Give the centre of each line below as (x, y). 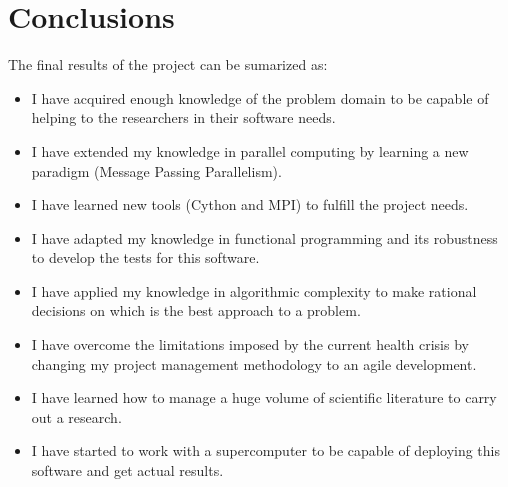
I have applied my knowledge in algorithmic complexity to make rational (254, 290)
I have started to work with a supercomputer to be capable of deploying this (266, 450)
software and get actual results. (127, 470)
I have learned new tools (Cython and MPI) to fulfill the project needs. (250, 204)
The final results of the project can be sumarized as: (168, 64)
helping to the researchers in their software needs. (183, 117)
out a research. (76, 416)
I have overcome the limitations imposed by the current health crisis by (250, 344)
